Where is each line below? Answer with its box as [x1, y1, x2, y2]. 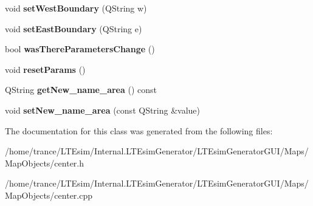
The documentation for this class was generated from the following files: [5, 124, 273, 137]
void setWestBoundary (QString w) [5, 2, 147, 14]
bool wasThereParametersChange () [5, 43, 155, 55]
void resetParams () [5, 63, 86, 75]
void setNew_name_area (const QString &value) [5, 103, 201, 116]
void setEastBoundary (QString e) [5, 22, 142, 35]
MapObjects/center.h [5, 156, 84, 169]
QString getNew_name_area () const [5, 83, 157, 96]
